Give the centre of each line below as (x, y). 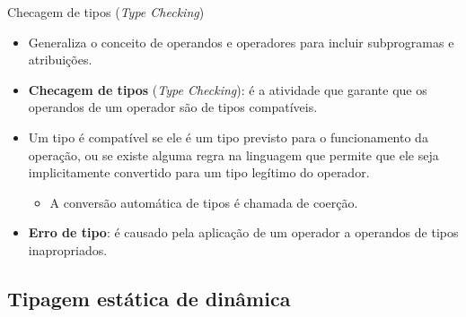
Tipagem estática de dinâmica (149, 298)
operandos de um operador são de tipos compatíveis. (173, 107)
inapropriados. (68, 249)
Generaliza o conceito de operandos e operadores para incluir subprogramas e (241, 42)
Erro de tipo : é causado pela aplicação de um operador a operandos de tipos (243, 232)
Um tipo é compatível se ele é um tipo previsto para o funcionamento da (228, 137)
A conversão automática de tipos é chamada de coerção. (204, 202)
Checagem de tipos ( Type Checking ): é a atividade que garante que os (228, 89)
